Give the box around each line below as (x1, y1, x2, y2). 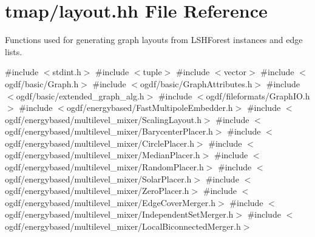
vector (223, 65, 246, 78)
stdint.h (52, 65, 81, 78)
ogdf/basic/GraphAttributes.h (140, 77, 252, 90)
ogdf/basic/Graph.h (5, 77, 79, 90)
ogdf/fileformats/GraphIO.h (206, 89, 310, 102)
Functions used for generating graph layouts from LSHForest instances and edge (5, 33, 303, 46)
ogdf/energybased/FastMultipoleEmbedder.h (66, 101, 233, 114)
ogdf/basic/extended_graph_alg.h (16, 89, 144, 102)
